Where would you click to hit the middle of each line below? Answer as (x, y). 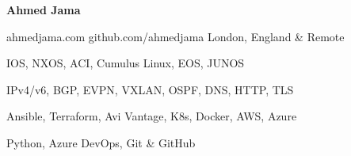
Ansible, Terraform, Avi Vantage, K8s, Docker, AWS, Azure (152, 116)
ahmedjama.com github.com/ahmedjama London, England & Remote (175, 36)
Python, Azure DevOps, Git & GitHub (101, 142)
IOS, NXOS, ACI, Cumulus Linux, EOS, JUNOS (126, 63)
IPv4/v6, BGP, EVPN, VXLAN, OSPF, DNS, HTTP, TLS (150, 89)
